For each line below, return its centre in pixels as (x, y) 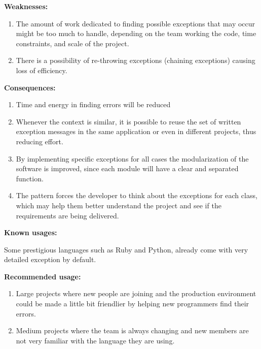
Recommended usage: (43, 276)
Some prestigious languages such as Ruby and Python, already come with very (126, 249)
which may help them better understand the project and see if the (119, 205)
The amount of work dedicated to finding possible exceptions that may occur (136, 23)
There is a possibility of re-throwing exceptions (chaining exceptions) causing (136, 60)
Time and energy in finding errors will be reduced (93, 104)
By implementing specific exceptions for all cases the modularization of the (132, 158)
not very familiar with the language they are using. (95, 340)
